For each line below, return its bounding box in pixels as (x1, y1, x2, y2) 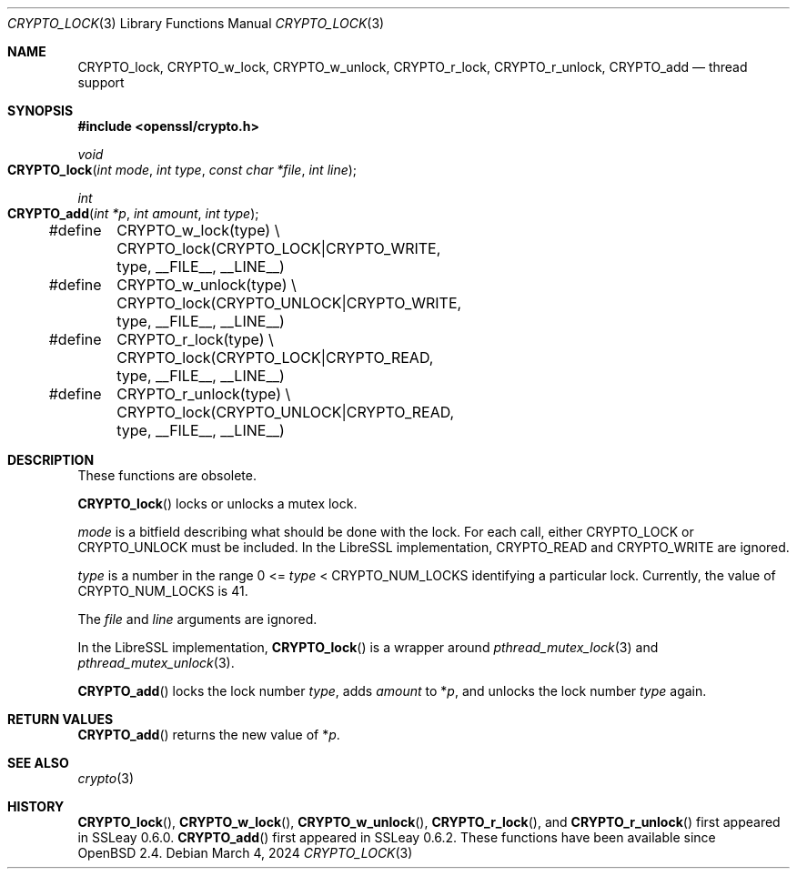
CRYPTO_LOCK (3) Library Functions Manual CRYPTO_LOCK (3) (7, 15, 385, 31)
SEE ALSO (7, 755, 69, 770)
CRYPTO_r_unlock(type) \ (116, 385, 291, 403)
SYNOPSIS (7, 103, 74, 118)
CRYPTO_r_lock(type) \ (116, 330, 274, 348)
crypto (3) (77, 770, 135, 786)
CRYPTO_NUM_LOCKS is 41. (77, 583, 248, 599)
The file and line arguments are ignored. (77, 611, 318, 627)
